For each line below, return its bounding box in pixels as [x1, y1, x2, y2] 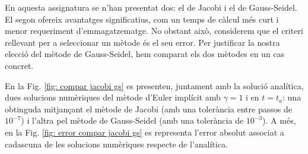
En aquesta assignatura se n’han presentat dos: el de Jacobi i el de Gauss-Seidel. [5, 1, 297, 13]
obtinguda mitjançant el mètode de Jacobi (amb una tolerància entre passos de [5, 102, 292, 115]
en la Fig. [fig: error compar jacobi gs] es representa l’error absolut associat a [5, 125, 284, 138]
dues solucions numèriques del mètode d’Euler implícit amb [5, 91, 221, 103]
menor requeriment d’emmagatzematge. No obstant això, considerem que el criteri [5, 24, 303, 37]
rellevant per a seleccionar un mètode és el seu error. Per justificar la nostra [5, 36, 280, 48]
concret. [5, 59, 34, 71]
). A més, [262, 114, 296, 127]
